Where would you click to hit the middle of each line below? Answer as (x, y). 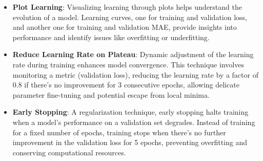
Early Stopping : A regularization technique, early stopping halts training (130, 112)
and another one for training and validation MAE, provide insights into (125, 27)
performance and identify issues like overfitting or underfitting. (111, 37)
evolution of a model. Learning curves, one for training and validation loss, (130, 17)
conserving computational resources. (69, 152)
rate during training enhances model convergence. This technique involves (128, 64)
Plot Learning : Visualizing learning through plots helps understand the (127, 7)
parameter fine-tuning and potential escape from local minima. (111, 94)
